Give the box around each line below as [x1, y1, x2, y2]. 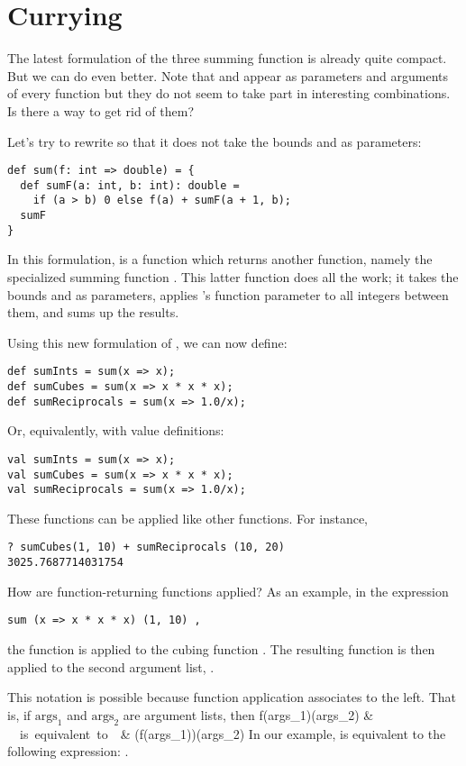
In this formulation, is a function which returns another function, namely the [7, 250, 433, 269]
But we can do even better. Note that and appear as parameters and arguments [7, 66, 449, 85]
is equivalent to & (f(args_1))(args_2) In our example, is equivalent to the [19, 724, 446, 743]
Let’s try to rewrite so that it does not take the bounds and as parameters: [7, 132, 422, 150]
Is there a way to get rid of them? [7, 101, 195, 120]
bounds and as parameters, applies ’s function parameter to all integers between [7, 285, 449, 304]
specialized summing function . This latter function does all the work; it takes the [7, 267, 459, 286]
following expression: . [7, 742, 129, 761]
